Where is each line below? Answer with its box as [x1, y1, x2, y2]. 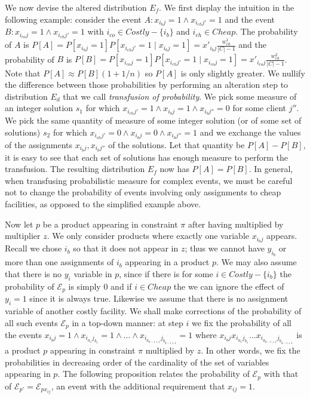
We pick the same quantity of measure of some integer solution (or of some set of [5, 114, 302, 127]
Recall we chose [5, 242, 62, 254]
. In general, [248, 162, 293, 175]
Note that [5, 66, 41, 79]
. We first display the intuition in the [159, 1, 294, 13]
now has [159, 162, 189, 175]
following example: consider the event [5, 13, 142, 25]
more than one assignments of [5, 256, 114, 268]
